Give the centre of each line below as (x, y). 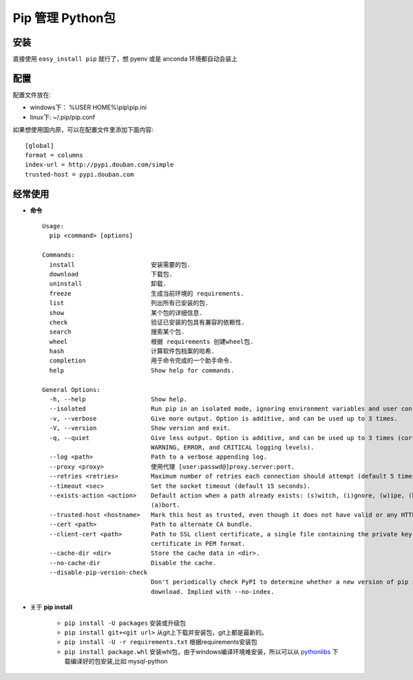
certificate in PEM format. (198, 544)
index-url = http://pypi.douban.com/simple (99, 165)
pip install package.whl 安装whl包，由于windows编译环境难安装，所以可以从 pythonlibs (198, 651)
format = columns (54, 155)
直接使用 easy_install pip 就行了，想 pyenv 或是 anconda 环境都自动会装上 (125, 59)
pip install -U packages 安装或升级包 (125, 623)
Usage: (53, 226)
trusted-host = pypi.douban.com (80, 174)
